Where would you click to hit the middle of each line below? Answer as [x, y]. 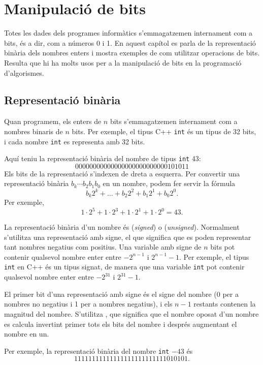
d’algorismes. [24, 72]
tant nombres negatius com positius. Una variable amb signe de [103, 247]
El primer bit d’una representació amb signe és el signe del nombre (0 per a [121, 294]
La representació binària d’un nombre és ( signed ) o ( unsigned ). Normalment [122, 227]
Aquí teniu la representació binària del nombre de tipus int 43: [103, 158]
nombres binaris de [34, 131]
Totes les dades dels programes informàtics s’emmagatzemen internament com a [128, 33]
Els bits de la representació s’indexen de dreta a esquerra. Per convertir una [122, 173]
